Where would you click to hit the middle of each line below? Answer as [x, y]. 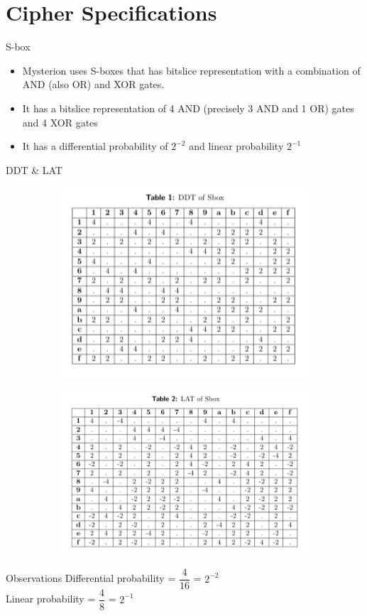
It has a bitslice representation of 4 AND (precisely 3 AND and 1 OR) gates [188, 108]
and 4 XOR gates [60, 122]
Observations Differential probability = [91, 578]
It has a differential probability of [95, 146]
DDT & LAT [34, 169]
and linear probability [236, 146]
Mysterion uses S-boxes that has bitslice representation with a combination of [191, 70]
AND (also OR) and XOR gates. [93, 84]
